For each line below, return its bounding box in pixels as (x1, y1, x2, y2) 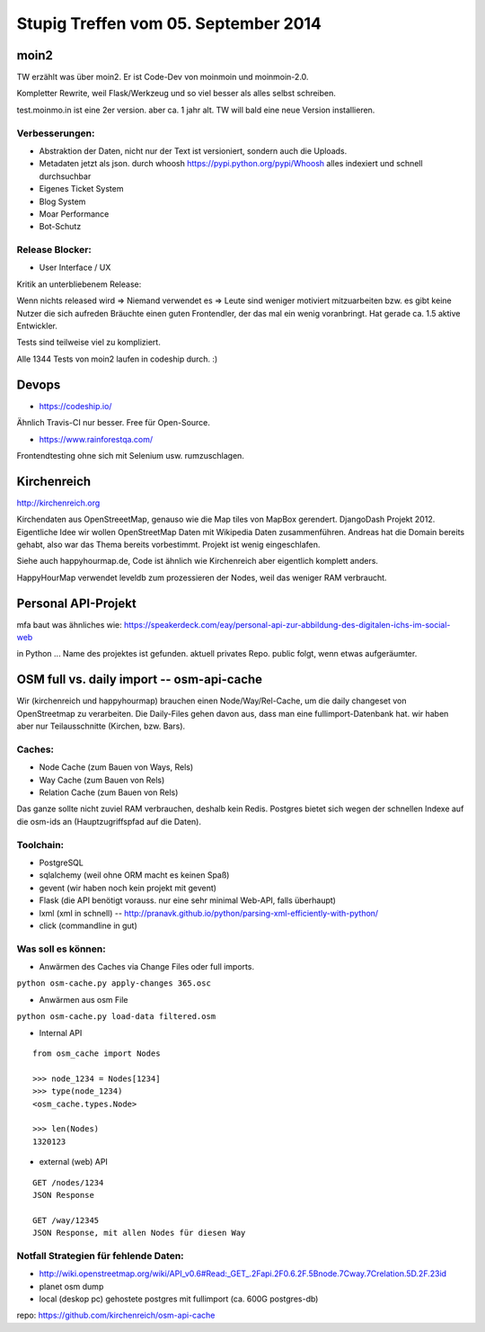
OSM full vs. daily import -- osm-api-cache (16, 672, 263, 687)
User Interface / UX (39, 262, 111, 273)
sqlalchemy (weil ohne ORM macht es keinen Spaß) (39, 870, 230, 881)
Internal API (39, 1027, 83, 1038)
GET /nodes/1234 (32, 1177, 104, 1187)
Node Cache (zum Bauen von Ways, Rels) (39, 762, 194, 773)
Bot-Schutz (39, 221, 82, 232)
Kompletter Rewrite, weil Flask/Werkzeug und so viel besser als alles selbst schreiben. (16, 88, 337, 99)
